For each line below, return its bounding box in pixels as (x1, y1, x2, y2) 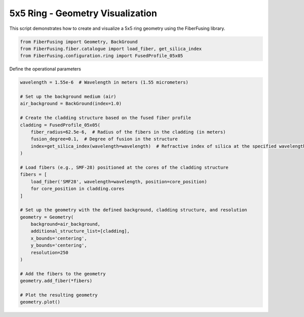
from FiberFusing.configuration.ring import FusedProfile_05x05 (20, 53, 183, 59)
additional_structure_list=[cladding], (30, 228, 130, 234)
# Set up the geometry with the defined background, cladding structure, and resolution (20, 207, 248, 213)
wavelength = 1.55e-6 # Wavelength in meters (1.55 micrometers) (20, 80, 188, 86)
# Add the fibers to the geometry (20, 271, 106, 276)
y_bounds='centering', (30, 243, 87, 248)
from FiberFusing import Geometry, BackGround (20, 38, 138, 45)
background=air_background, (30, 221, 101, 227)
